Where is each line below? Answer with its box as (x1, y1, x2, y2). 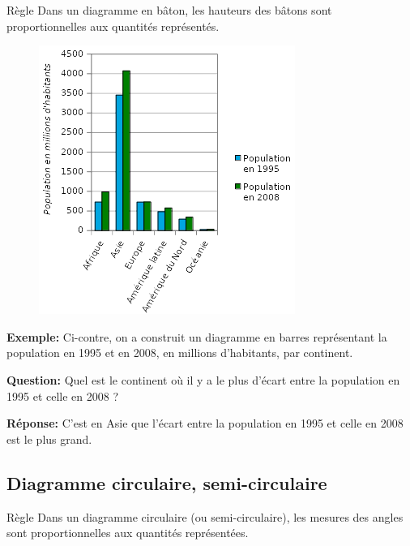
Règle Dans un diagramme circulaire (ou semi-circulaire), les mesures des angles (6, 508, 404, 525)
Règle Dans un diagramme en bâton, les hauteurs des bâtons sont (6, 2, 332, 18)
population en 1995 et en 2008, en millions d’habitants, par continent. (6, 344, 353, 361)
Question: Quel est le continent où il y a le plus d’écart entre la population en (6, 371, 400, 388)
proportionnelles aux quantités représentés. (6, 17, 220, 34)
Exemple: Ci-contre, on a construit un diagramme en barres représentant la (6, 328, 387, 345)
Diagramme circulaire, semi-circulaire (6, 470, 327, 495)
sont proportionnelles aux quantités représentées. (6, 524, 249, 541)
